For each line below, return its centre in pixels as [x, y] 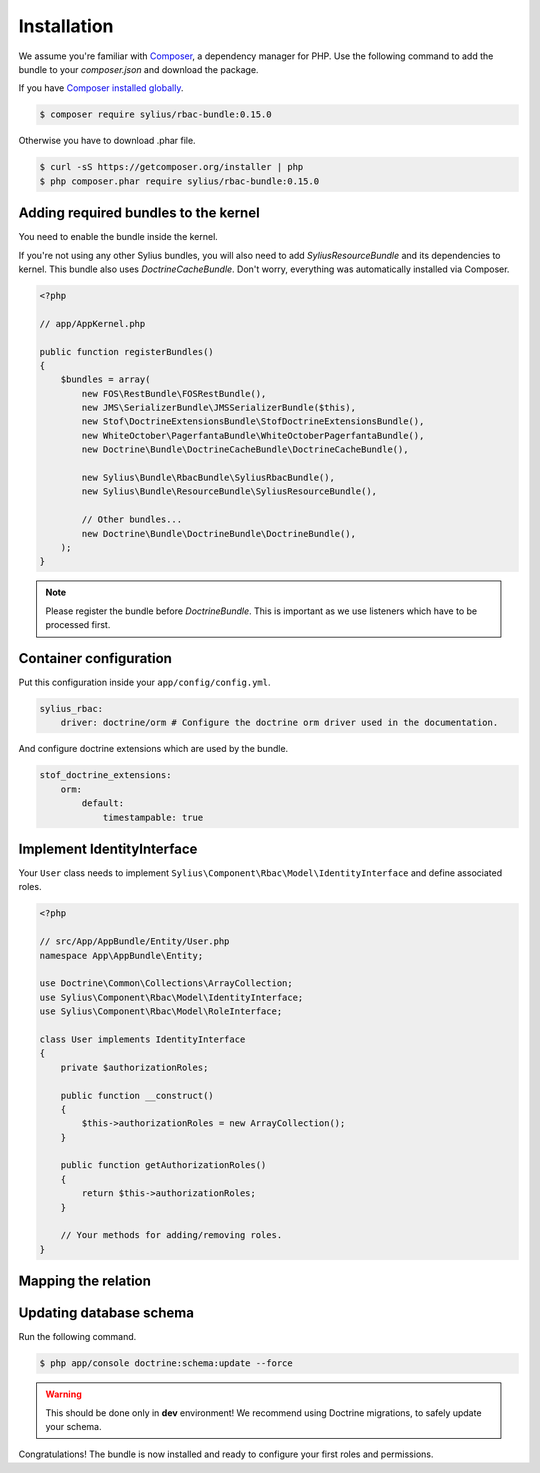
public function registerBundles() [126, 351]
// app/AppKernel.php [92, 323]
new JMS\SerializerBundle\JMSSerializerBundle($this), [219, 408]
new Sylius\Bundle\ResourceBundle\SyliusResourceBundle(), [229, 491]
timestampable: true [153, 817]
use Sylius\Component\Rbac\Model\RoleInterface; [161, 1011]
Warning [63, 1394]
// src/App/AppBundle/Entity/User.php [134, 941]
